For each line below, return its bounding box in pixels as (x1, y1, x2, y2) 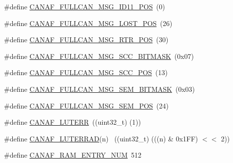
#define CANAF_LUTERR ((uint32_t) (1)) (4, 117, 141, 127)
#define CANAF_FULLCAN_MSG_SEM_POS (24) (4, 100, 169, 110)
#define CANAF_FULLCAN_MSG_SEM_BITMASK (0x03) (4, 83, 195, 94)
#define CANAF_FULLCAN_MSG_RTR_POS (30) (4, 34, 169, 45)
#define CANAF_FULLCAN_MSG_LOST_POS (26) (4, 18, 173, 28)
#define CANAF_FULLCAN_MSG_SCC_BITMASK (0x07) (4, 51, 194, 61)
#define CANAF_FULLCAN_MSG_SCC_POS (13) (4, 67, 168, 78)
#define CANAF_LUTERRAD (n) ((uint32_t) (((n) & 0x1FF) (4, 133, 198, 143)
